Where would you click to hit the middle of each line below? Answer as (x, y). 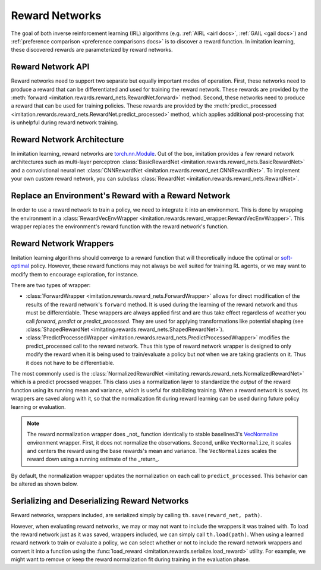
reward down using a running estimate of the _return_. (93, 459)
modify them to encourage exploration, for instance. (75, 274)
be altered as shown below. (45, 484)
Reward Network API (50, 67)
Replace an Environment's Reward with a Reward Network (121, 196)
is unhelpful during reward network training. (65, 122)
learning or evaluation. (38, 407)
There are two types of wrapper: (51, 285)
